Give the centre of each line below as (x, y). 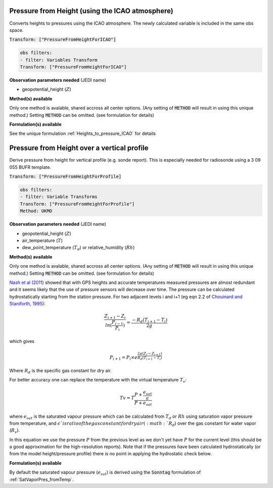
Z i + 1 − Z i (115, 317)
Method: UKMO (36, 211)
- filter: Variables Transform (59, 60)
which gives (22, 341)
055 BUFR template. (30, 167)
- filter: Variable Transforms (59, 197)
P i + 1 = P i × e (124, 358)
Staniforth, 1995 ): (27, 304)
